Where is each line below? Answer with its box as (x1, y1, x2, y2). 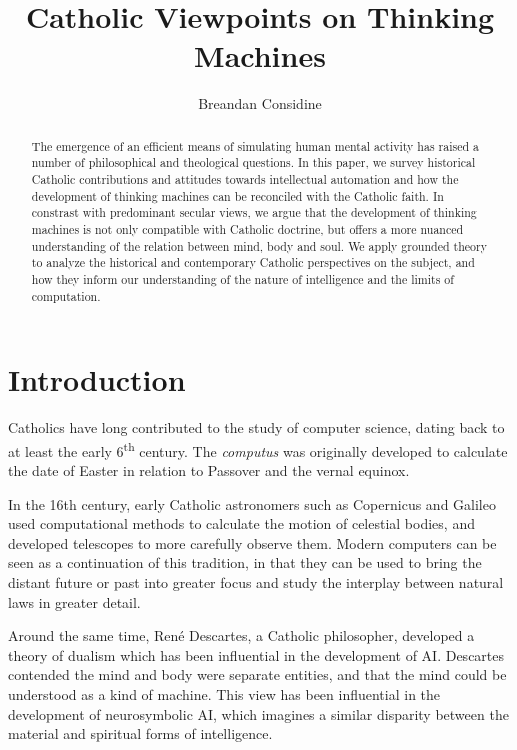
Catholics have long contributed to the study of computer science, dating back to (8, 417, 505, 438)
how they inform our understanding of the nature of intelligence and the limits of (31, 270, 454, 287)
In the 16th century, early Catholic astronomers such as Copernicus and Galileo (8, 493, 496, 514)
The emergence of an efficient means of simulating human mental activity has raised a (31, 137, 479, 154)
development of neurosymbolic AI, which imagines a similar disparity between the (8, 703, 509, 724)
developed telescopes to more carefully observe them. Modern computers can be (8, 532, 497, 553)
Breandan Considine (198, 93, 322, 114)
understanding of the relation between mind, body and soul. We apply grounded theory (31, 237, 487, 254)
